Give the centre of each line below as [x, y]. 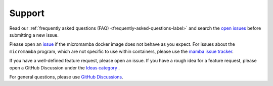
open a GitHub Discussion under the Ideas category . [64, 67]
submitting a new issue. [34, 35]
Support [27, 13]
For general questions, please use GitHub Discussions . [66, 77]
